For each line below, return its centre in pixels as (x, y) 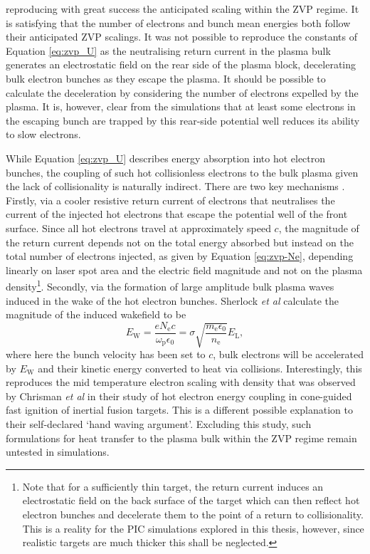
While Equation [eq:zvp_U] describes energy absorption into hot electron (166, 158)
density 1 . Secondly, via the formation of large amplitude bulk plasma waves (170, 285)
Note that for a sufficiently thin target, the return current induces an (173, 486)
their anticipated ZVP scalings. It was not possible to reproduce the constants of (181, 37)
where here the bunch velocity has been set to (106, 354)
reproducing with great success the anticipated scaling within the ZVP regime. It (183, 9)
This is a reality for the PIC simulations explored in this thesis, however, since (193, 528)
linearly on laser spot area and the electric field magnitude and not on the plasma (184, 270)
